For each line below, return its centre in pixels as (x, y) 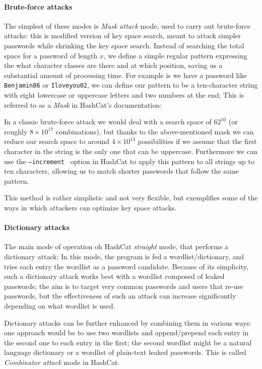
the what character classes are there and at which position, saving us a (113, 65)
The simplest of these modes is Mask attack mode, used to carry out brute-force (127, 25)
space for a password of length (51, 55)
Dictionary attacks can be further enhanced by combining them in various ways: (128, 322)
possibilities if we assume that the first (197, 141)
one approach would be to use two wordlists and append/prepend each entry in (126, 333)
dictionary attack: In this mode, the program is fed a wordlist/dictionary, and (124, 256)
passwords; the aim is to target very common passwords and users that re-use (124, 286)
